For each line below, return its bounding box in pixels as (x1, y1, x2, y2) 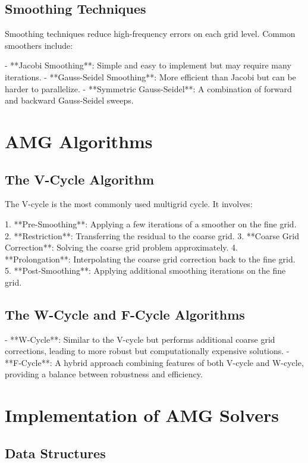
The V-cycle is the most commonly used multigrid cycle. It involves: (5, 198, 253, 210)
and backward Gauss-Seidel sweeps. (5, 94, 134, 107)
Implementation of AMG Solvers (5, 403, 279, 427)
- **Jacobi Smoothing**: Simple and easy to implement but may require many (5, 59, 291, 71)
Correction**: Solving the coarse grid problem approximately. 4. (5, 241, 238, 254)
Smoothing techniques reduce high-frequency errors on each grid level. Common (5, 27, 296, 40)
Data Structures (5, 443, 106, 462)
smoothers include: (5, 39, 73, 51)
